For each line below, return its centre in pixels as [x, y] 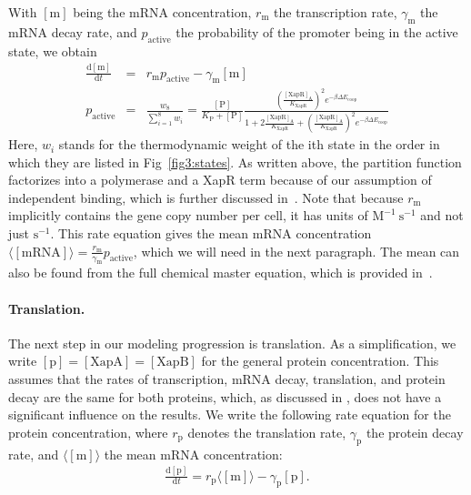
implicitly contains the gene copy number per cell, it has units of [188, 215]
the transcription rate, [336, 12]
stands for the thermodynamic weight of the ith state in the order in [249, 144]
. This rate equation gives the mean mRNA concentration [211, 233]
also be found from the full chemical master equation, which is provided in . [220, 273]
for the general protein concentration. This [320, 361]
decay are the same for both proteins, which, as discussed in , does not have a [225, 396]
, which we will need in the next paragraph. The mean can [296, 251]
